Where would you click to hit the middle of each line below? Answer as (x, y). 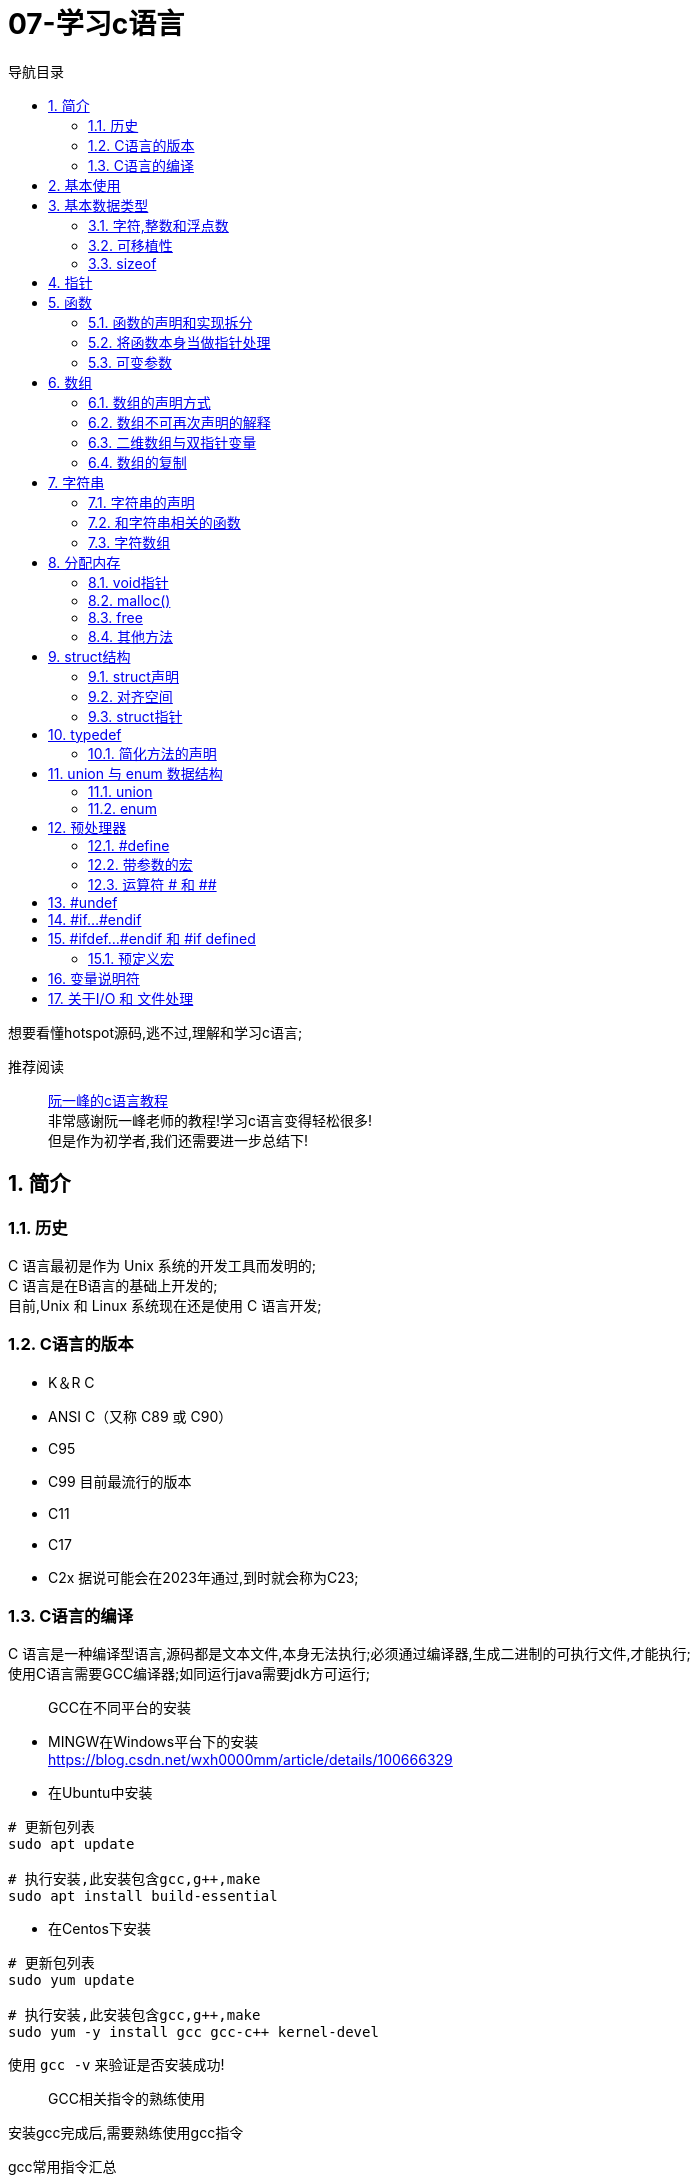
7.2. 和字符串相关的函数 (164, 522)
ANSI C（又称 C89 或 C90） (140, 1416)
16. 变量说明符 (94, 978)
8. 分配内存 (84, 562)
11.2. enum (122, 808)
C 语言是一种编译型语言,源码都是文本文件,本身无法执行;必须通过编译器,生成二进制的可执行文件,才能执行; (349, 1654)
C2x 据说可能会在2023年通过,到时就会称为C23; (203, 1577)
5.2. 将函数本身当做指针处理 (179, 342)
